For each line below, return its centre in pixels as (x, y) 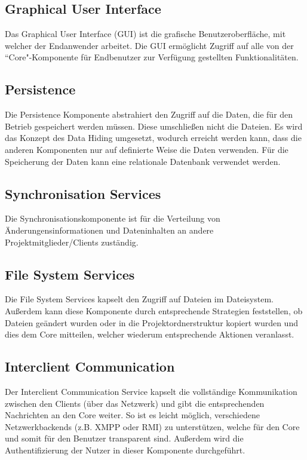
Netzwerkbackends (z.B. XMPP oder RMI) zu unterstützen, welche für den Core (152, 426)
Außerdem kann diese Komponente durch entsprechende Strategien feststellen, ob (154, 310)
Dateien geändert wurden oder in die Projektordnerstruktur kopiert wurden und (151, 322)
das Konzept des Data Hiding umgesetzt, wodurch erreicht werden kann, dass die (153, 138)
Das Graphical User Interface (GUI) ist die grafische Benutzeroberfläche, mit (145, 34)
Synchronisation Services (83, 193)
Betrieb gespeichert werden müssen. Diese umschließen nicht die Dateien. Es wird (154, 126)
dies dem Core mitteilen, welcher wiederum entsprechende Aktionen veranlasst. (150, 334)
